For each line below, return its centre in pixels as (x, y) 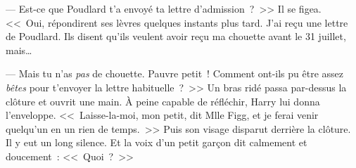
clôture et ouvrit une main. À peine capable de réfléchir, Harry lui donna (163, 101)
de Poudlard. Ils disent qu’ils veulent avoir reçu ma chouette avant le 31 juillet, (176, 36)
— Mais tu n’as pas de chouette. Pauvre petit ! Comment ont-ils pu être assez (174, 73)
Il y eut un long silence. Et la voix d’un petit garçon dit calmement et (157, 142)
